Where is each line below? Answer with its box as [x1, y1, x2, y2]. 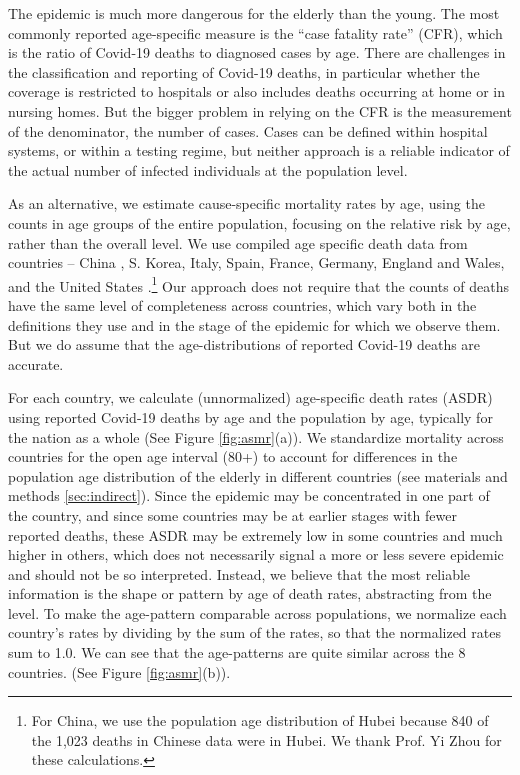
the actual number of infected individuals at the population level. [8, 159, 408, 180]
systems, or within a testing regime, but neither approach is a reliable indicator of [8, 140, 510, 161]
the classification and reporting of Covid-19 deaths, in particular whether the [8, 61, 480, 82]
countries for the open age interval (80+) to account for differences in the [8, 446, 458, 467]
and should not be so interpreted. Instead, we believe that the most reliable [8, 563, 471, 584]
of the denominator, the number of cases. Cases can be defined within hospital [8, 120, 488, 141]
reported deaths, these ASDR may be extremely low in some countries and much [8, 524, 503, 545]
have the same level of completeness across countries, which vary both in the [8, 294, 477, 315]
